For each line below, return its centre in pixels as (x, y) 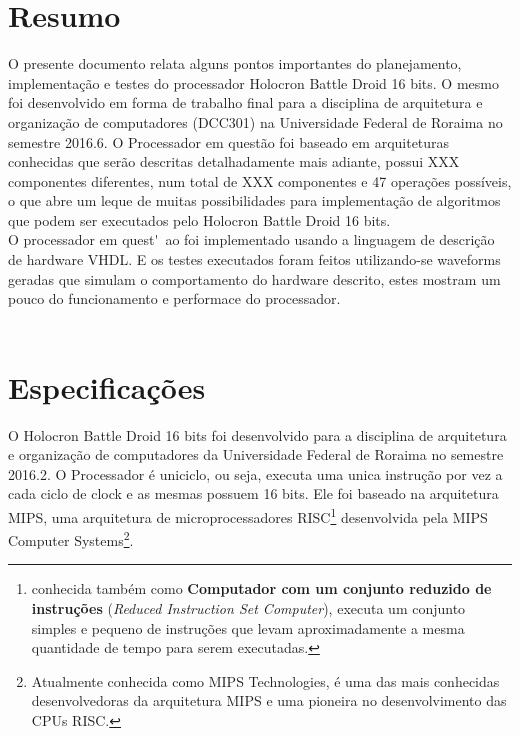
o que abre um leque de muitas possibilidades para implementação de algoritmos (254, 200)
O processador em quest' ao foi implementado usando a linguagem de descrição (251, 239)
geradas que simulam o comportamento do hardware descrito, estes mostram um (254, 278)
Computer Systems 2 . (71, 538)
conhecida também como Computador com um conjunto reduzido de (261, 588)
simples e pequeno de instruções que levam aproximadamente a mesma (248, 627)
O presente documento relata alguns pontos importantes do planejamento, (235, 63)
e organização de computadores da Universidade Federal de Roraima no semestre (256, 454)
